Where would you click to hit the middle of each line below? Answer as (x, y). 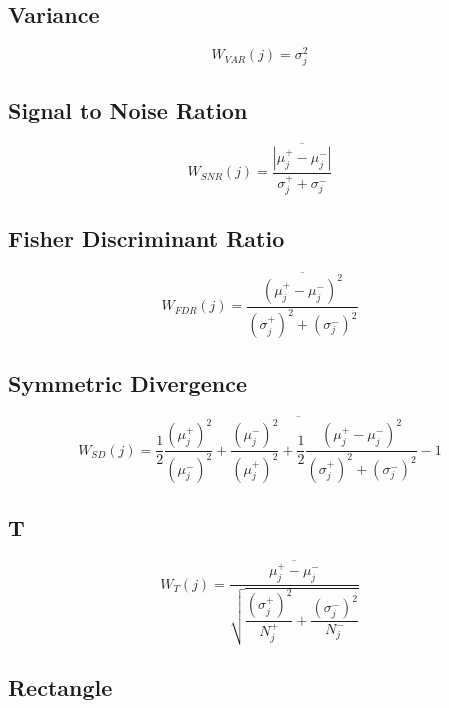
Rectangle (60, 687)
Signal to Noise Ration (128, 109)
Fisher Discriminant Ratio (146, 238)
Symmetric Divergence (127, 382)
